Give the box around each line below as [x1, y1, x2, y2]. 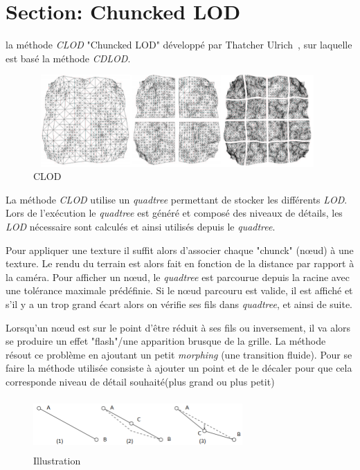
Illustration [33, 453, 81, 467]
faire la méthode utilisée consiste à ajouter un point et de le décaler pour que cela [6, 361, 352, 375]
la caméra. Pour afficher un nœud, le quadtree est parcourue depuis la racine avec [6, 269, 350, 284]
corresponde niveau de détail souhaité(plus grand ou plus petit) [6, 374, 275, 388]
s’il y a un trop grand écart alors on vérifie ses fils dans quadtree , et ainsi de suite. [6, 296, 353, 311]
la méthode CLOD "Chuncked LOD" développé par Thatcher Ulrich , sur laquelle [6, 37, 352, 52]
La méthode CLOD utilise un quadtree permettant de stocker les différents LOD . [6, 192, 348, 206]
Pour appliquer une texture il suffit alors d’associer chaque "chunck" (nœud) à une [6, 242, 354, 257]
